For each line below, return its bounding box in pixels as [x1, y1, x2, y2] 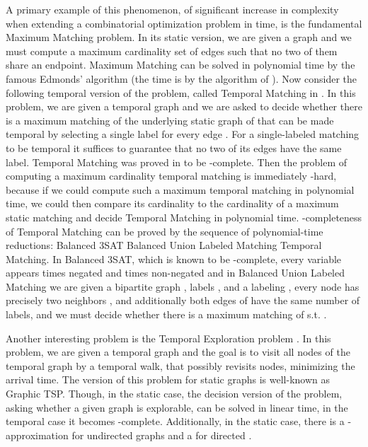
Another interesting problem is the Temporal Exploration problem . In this [6, 330, 331, 345]
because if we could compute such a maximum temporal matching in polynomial [6, 182, 355, 197]
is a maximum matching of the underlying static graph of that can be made [6, 112, 334, 127]
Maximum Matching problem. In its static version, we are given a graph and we [6, 30, 352, 45]
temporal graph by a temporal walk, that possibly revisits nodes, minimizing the [6, 358, 355, 373]
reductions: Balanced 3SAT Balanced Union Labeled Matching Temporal [6, 238, 322, 252]
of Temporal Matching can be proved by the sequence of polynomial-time [6, 223, 323, 238]
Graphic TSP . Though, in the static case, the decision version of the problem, [6, 386, 343, 401]
